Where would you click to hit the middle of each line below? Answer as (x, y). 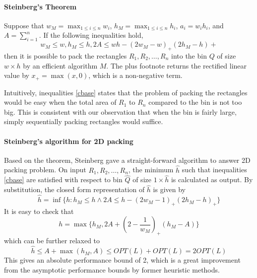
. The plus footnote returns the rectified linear (177, 65)
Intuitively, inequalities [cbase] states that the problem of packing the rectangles (126, 92)
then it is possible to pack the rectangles (65, 55)
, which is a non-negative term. (135, 75)
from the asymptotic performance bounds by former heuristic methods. (112, 269)
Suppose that (24, 25)
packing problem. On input (45, 170)
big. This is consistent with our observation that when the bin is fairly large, (120, 111)
